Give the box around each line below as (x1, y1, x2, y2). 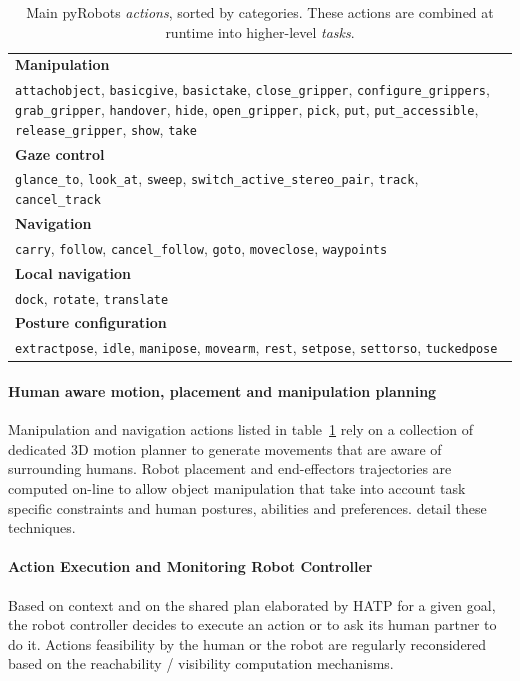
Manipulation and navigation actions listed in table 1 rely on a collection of (8, 419, 473, 440)
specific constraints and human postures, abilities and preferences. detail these (8, 497, 487, 518)
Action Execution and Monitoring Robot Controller (8, 556, 373, 577)
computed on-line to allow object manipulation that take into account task (8, 477, 466, 498)
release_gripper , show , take (15, 118, 197, 139)
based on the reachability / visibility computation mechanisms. (8, 653, 394, 674)
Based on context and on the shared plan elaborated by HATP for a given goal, (8, 594, 496, 615)
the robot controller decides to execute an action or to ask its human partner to (8, 614, 497, 635)
